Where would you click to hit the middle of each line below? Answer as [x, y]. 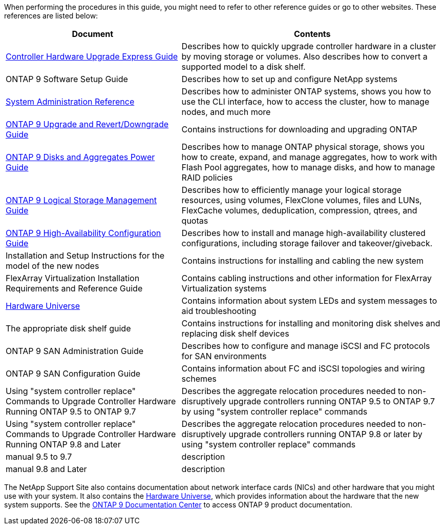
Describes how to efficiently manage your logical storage [292, 190]
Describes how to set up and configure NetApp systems [290, 79]
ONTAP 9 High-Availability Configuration [83, 233]
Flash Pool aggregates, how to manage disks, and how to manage [308, 167]
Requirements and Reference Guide [74, 288]
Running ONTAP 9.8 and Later [63, 444]
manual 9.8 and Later [46, 469]
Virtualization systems [224, 288]
